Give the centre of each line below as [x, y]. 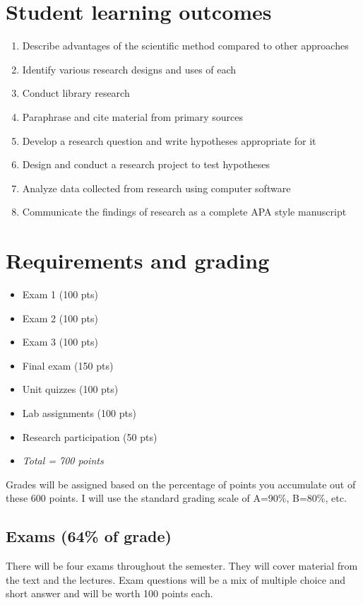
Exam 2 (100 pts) [60, 318]
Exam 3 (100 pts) [60, 342]
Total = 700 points [63, 460]
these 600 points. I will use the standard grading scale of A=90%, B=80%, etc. [176, 498]
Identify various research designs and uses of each [129, 69]
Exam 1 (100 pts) [60, 294]
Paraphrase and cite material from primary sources [132, 116]
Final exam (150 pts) [68, 365]
